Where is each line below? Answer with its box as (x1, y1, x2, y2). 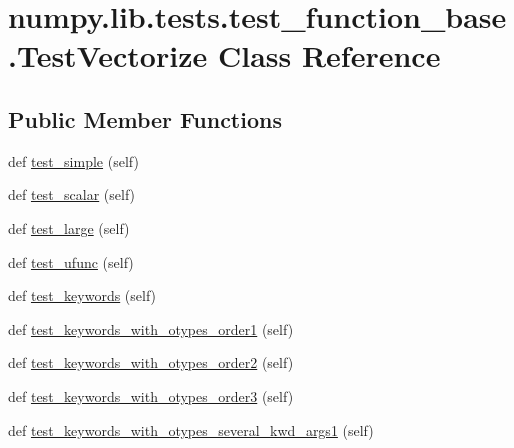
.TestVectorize (8, 35, 208, 76)
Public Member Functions (8, 103, 282, 134)
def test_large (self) (8, 217, 130, 238)
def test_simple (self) (8, 150, 139, 171)
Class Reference (217, 35, 441, 76)
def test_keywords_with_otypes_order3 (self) (8, 385, 294, 406)
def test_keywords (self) (8, 285, 157, 306)
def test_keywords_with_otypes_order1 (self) (8, 318, 294, 339)
